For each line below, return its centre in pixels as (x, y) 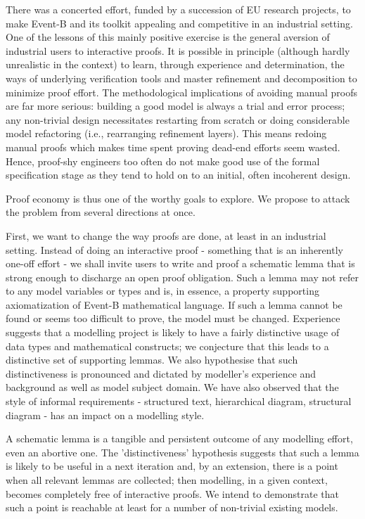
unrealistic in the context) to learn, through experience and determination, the (175, 64)
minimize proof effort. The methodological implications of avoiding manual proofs (182, 92)
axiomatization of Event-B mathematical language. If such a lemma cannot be (174, 304)
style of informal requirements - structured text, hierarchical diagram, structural (179, 401)
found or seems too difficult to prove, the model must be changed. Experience (173, 318)
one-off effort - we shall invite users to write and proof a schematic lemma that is (180, 263)
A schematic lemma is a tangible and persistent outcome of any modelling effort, (179, 438)
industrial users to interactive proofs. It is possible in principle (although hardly (178, 50)
